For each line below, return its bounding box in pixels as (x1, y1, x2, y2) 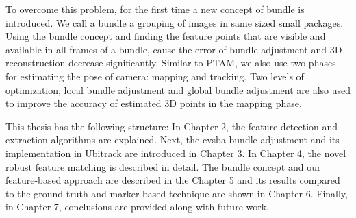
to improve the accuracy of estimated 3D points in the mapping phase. (5, 96, 302, 110)
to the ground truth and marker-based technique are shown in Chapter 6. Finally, (5, 186, 348, 200)
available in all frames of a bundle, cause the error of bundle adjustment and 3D (5, 42, 342, 56)
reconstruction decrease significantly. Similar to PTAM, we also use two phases (5, 56, 336, 70)
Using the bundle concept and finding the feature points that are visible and (5, 29, 326, 43)
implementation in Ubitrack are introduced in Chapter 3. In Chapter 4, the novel (5, 145, 346, 160)
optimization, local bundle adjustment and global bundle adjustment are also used (5, 82, 351, 97)
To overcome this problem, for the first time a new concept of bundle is (5, 2, 305, 16)
